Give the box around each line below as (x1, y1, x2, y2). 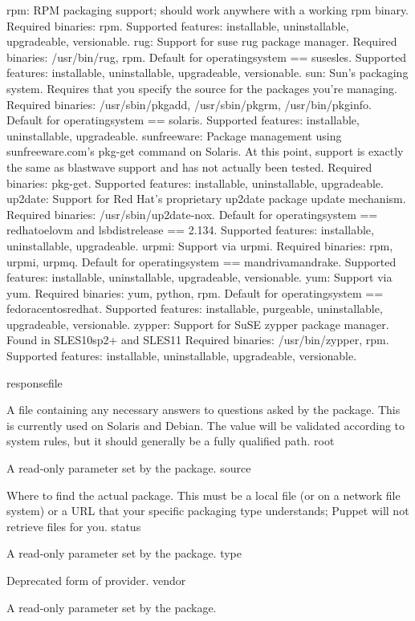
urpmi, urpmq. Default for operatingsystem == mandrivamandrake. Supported (6, 253, 397, 270)
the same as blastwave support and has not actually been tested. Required (6, 158, 372, 175)
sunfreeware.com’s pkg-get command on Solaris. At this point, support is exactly (6, 143, 404, 160)
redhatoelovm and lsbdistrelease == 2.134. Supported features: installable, (6, 221, 374, 238)
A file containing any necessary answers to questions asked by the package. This (6, 401, 401, 418)
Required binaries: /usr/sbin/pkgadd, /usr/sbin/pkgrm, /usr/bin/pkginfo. (6, 95, 372, 112)
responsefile (6, 374, 63, 391)
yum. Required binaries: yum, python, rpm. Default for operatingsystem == (6, 284, 384, 301)
